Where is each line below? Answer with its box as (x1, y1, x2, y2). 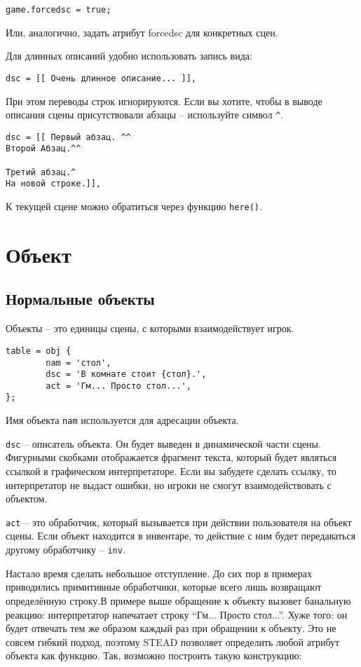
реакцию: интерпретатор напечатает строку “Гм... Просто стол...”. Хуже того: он (6, 607, 348, 621)
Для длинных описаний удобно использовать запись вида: (6, 48, 252, 63)
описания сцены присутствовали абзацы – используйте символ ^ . (6, 107, 284, 122)
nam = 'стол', (46, 357, 111, 368)
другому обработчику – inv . (6, 542, 125, 557)
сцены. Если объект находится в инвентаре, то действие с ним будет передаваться (6, 528, 356, 543)
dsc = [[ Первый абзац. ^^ (6, 132, 131, 142)
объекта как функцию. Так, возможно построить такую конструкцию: (6, 648, 302, 663)
